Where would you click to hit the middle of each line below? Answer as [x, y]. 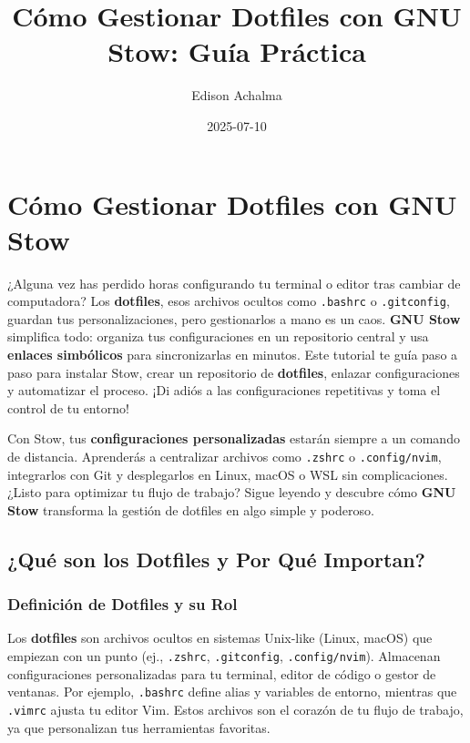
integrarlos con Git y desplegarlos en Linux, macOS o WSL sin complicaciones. [228, 474]
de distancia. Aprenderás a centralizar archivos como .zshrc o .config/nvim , [225, 457]
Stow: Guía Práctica [237, 51]
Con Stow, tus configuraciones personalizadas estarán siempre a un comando [234, 438]
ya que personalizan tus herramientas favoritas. [139, 727]
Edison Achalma [237, 95]
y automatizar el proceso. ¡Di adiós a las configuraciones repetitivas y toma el [224, 390]
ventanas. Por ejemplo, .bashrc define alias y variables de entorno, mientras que [232, 692]
